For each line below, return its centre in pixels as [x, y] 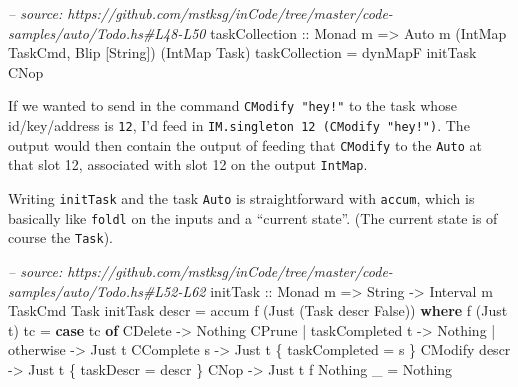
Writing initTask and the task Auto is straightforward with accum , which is [241, 198]
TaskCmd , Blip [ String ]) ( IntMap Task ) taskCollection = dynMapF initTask [242, 52]
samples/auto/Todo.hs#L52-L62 [107, 290]
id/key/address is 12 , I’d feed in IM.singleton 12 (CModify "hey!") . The [239, 125]
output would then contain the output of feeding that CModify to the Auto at [245, 144]
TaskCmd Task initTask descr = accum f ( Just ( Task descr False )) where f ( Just [258, 310]
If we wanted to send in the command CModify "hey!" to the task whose [232, 105]
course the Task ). [60, 237]
